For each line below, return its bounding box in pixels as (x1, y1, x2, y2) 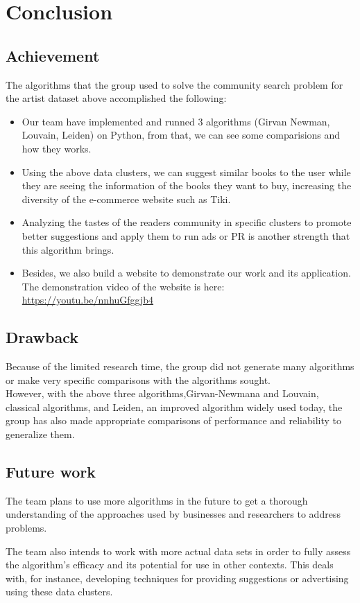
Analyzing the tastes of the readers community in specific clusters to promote (22, 215, 352, 229)
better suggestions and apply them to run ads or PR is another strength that (22, 228, 350, 243)
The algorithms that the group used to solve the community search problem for (6, 77, 343, 91)
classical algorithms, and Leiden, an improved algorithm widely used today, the (6, 399, 343, 414)
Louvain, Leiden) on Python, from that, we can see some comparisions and (22, 128, 341, 142)
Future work (6, 461, 96, 482)
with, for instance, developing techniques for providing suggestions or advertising (6, 570, 349, 585)
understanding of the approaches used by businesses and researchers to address (6, 507, 341, 521)
